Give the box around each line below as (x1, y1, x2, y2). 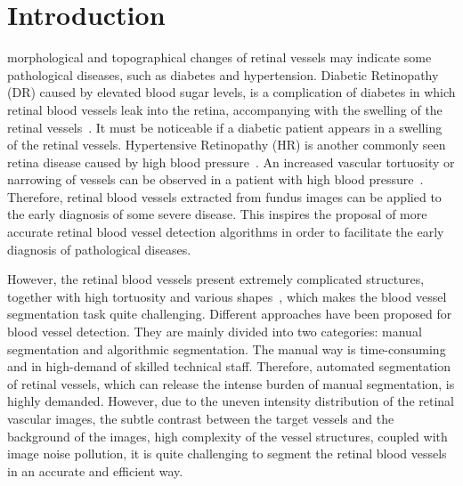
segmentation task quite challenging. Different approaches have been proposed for (7, 304, 452, 323)
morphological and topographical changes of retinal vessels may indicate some (7, 48, 432, 67)
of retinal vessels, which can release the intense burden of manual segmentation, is (7, 374, 455, 393)
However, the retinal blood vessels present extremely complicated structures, (7, 270, 425, 288)
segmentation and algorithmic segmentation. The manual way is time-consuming (7, 339, 446, 358)
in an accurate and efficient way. (7, 461, 183, 480)
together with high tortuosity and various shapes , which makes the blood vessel (7, 287, 447, 305)
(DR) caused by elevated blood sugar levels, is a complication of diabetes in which (7, 83, 456, 101)
